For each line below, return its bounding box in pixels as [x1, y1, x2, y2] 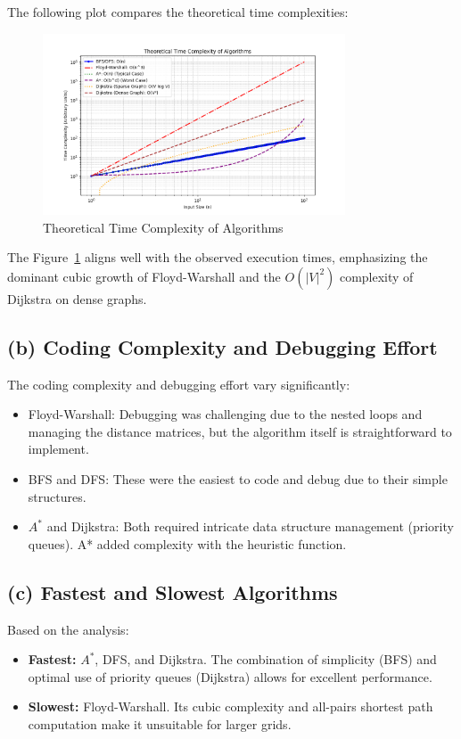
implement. [28, 439, 89, 458]
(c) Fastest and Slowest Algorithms [7, 578, 338, 605]
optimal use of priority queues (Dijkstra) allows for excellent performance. [28, 667, 432, 686]
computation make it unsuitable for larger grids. [28, 715, 292, 733]
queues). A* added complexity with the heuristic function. [28, 534, 347, 553]
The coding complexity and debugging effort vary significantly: [7, 374, 350, 393]
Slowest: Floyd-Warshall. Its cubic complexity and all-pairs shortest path [28, 697, 433, 716]
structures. [28, 487, 86, 505]
